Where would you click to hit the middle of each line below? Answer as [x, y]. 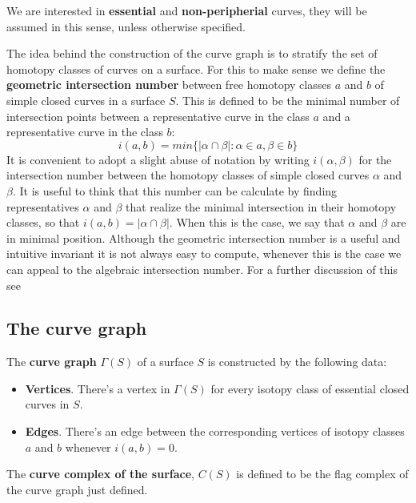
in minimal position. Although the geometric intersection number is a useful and [204, 237]
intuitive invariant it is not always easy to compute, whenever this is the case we [204, 254]
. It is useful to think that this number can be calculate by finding [175, 190]
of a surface [165, 362]
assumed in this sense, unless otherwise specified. [126, 26]
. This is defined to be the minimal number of [288, 100]
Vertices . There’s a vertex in [98, 388]
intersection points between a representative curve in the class [158, 116]
